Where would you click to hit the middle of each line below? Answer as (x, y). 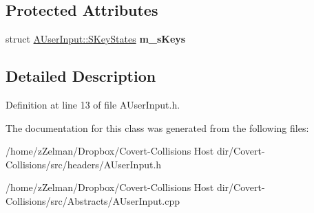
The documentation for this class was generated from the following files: (157, 127)
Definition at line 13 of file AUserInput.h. (93, 104)
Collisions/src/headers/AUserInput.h (84, 164)
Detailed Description (81, 76)
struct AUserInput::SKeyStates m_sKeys (96, 39)
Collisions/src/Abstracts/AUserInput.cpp (93, 200)
